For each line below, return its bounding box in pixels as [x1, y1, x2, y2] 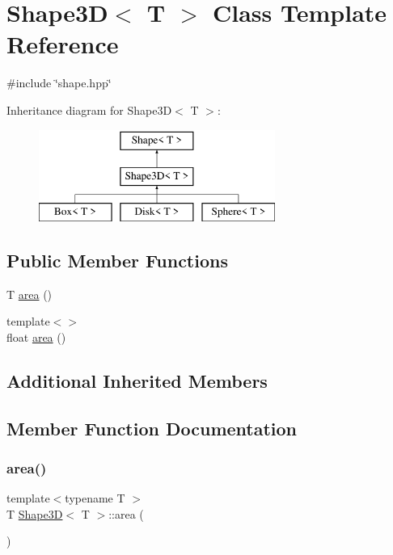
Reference [6, 27, 119, 61]
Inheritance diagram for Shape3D [6, 101, 172, 118]
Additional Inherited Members [6, 368, 268, 393]
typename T [65, 490, 125, 507]
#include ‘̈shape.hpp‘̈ [6, 74, 112, 91]
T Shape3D [6, 505, 63, 522]
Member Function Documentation [6, 415, 298, 440]
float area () [6, 328, 66, 345]
